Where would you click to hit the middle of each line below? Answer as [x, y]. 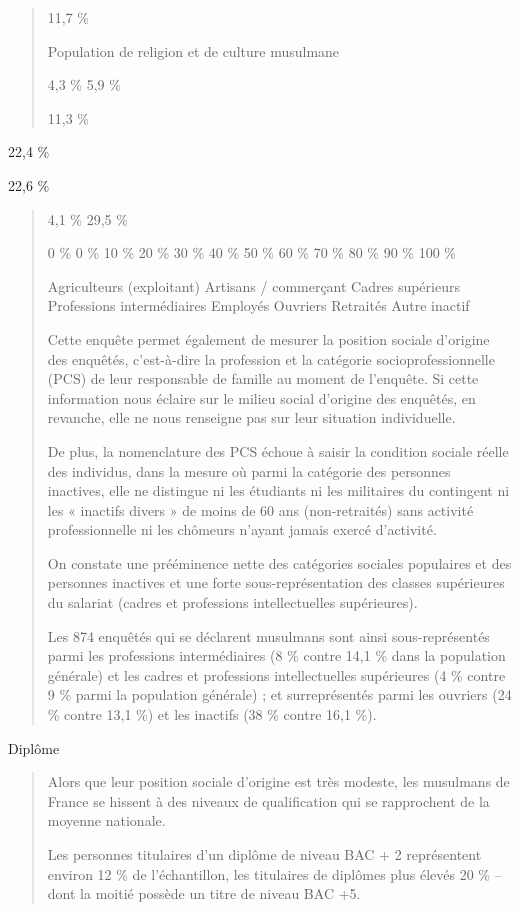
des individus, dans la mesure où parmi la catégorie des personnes [249, 470]
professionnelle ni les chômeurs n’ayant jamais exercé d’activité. [242, 529]
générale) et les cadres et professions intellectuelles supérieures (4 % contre [276, 674]
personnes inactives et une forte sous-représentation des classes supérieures [276, 582]
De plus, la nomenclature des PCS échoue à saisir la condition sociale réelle [278, 450]
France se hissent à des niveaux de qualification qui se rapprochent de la [268, 800]
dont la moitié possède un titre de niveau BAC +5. [204, 893]
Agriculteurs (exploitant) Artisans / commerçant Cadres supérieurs [253, 285]
